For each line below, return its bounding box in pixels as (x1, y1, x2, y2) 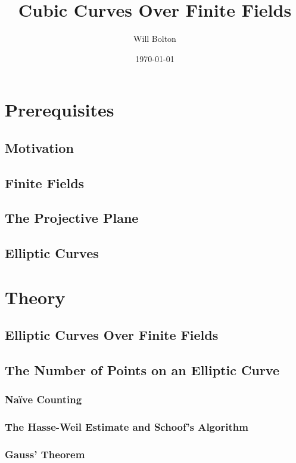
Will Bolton (133, 32, 176, 45)
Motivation (5, 138, 74, 157)
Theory (5, 284, 66, 309)
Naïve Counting (5, 392, 82, 407)
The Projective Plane (5, 208, 139, 227)
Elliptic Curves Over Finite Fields (5, 326, 219, 344)
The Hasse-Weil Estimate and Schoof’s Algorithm (5, 419, 248, 434)
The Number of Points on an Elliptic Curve (5, 361, 280, 379)
